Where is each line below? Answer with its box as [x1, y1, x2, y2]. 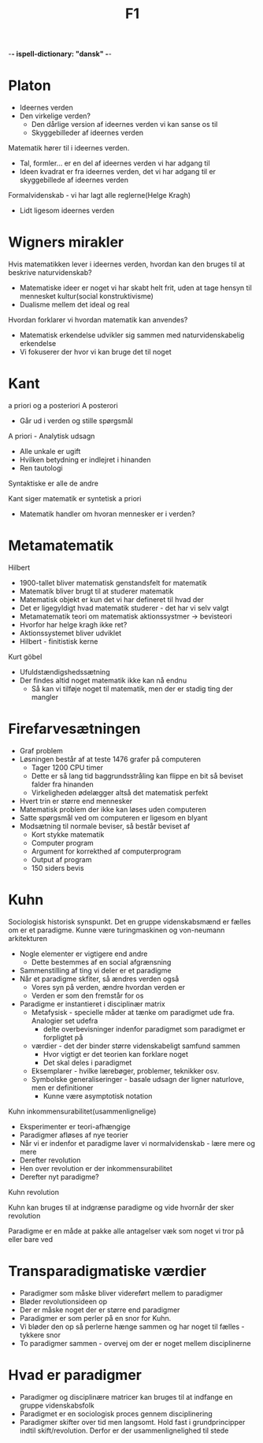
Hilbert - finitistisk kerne [19, 636, 98, 646]
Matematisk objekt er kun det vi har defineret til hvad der [19, 594, 205, 604]
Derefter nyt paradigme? [19, 1172, 100, 1181]
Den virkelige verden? [19, 111, 91, 121]
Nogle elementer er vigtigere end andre [19, 949, 148, 958]
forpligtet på [43, 1032, 83, 1042]
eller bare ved [8, 1234, 54, 1244]
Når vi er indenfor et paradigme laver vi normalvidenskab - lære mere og [19, 1138, 256, 1147]
